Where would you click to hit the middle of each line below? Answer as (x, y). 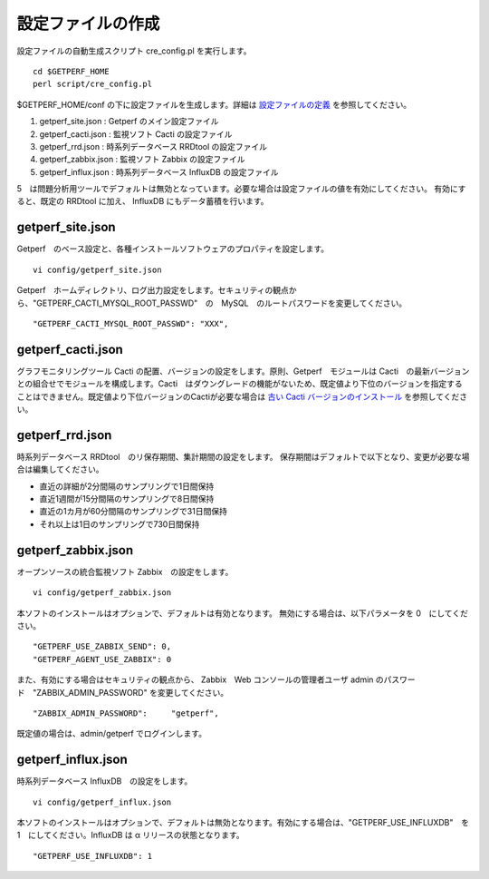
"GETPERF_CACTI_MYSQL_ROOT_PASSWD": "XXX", (131, 323)
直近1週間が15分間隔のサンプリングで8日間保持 (127, 499)
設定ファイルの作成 (88, 24)
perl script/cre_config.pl (93, 84)
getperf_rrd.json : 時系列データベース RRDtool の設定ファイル (153, 146)
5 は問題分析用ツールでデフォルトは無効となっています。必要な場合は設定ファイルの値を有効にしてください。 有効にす (241, 189)
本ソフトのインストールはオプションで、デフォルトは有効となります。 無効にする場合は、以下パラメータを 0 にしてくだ (242, 613)
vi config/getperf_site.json (97, 269)
